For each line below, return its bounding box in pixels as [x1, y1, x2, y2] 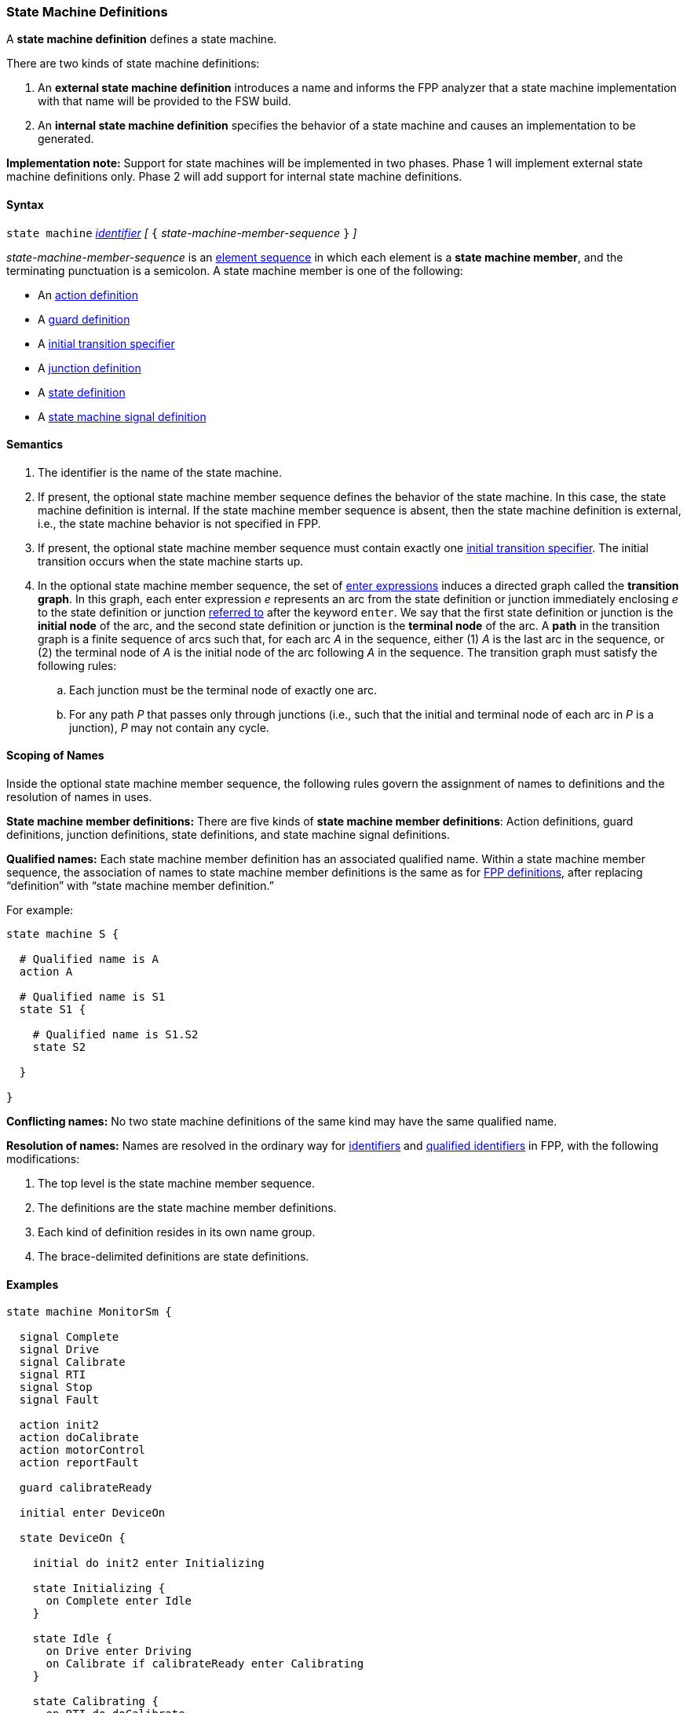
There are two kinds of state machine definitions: [6, 57, 260, 71]
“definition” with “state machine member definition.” [6, 879, 274, 893]
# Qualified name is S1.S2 [32, 1028, 199, 1041]
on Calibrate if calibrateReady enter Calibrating [46, 1657, 364, 1671]
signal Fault [19, 1393, 100, 1407]
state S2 [32, 1041, 86, 1054]
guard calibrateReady [19, 1481, 152, 1495]
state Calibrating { [32, 1695, 159, 1708]
